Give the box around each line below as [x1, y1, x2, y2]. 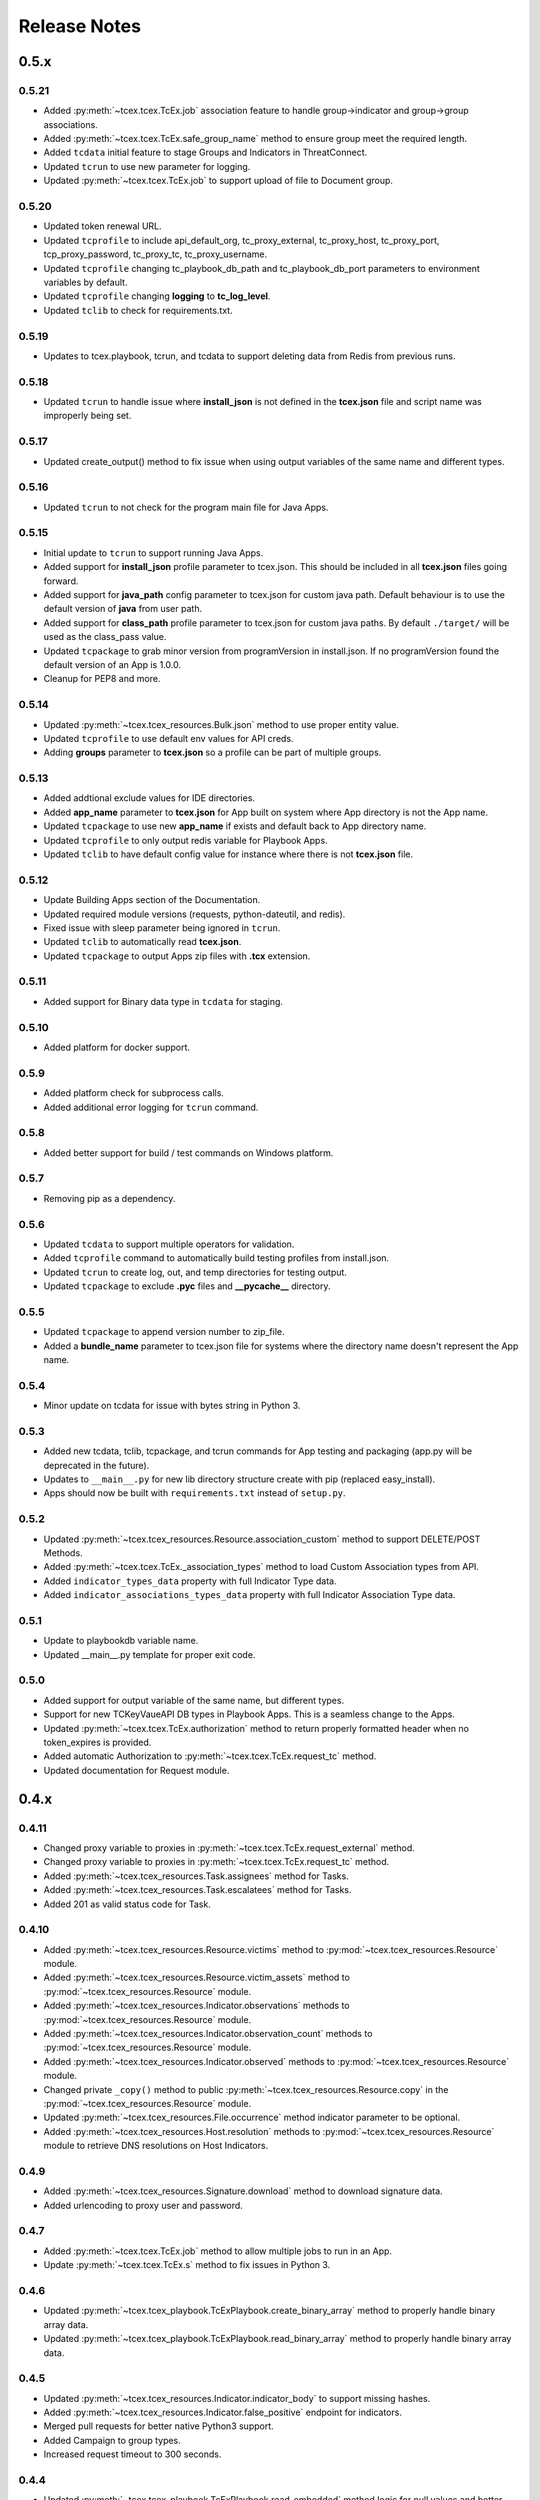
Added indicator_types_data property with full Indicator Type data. [43, 1575, 337, 1587]
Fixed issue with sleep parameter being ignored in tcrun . [43, 921, 281, 934]
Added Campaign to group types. [43, 2434, 182, 2446]
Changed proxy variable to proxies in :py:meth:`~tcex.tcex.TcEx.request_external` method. [43, 1841, 415, 1854]
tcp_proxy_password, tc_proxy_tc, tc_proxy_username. [43, 248, 268, 260]
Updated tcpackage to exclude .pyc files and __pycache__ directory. [43, 1280, 331, 1292]
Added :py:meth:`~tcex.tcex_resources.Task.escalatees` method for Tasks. [43, 1884, 352, 1896]
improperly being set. [43, 410, 132, 422]
